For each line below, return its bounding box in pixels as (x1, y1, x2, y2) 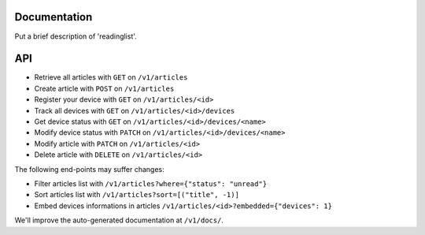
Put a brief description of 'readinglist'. (14, 32, 137, 41)
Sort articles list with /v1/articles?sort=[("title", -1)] (34, 190, 240, 200)
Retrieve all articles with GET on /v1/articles (34, 73, 188, 82)
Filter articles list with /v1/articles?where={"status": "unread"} (34, 178, 268, 188)
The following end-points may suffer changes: (14, 164, 164, 173)
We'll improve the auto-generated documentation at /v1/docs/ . (14, 215, 224, 225)
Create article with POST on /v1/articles (34, 84, 175, 93)
